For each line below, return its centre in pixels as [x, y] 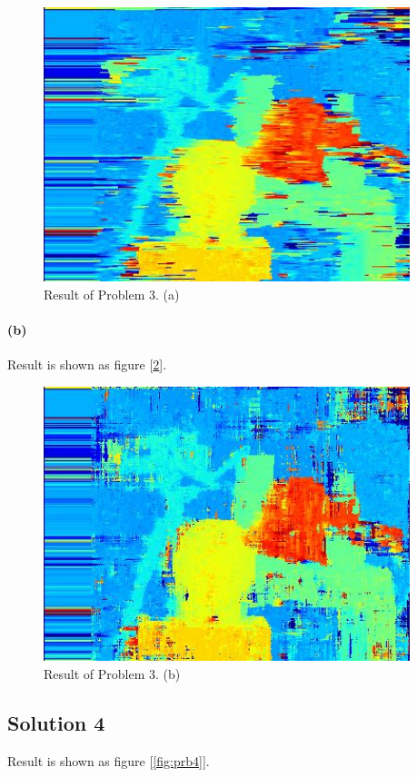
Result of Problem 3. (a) [112, 294]
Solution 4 [56, 722]
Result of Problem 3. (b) [112, 673]
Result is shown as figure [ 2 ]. [87, 364]
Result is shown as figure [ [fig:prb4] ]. [109, 760]
